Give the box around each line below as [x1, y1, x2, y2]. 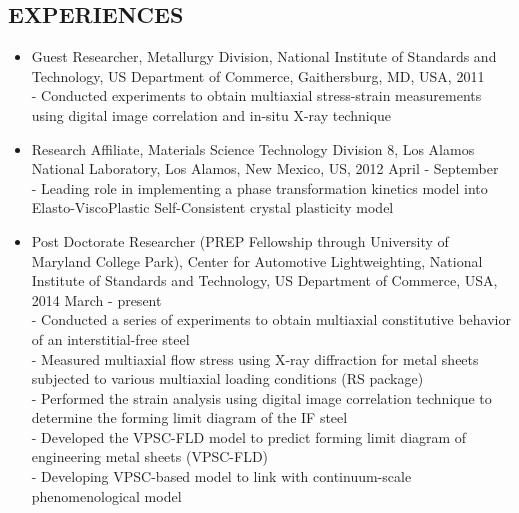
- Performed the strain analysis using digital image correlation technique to [31, 387, 492, 408]
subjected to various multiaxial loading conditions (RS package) [31, 368, 424, 389]
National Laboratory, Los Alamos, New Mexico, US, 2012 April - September [31, 158, 499, 179]
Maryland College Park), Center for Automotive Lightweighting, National [31, 250, 483, 271]
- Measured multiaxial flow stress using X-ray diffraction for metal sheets [31, 348, 479, 369]
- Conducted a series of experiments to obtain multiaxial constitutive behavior [31, 309, 511, 330]
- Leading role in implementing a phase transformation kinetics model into [31, 177, 488, 198]
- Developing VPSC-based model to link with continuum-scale [31, 466, 412, 487]
